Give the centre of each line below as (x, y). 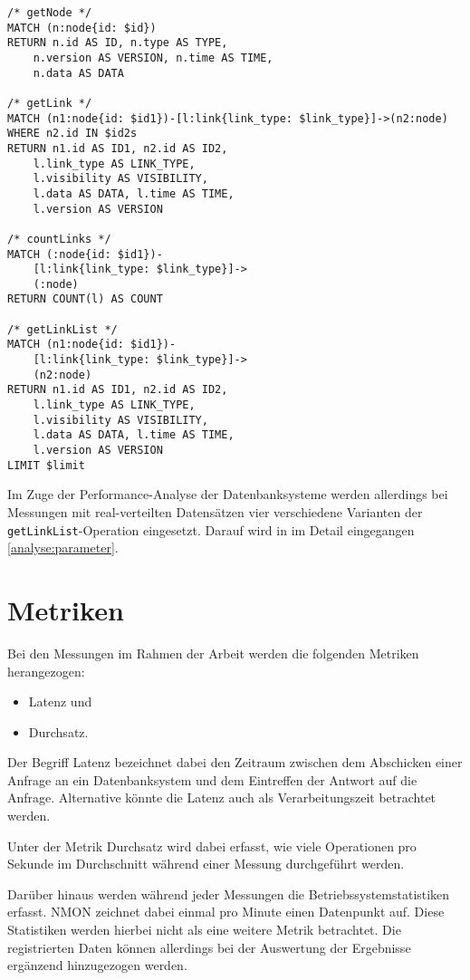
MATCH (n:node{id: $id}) (82, 28)
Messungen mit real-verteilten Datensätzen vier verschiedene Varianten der (215, 511)
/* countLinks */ (59, 239)
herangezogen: (46, 671)
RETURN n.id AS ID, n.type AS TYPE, (118, 43)
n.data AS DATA (78, 73)
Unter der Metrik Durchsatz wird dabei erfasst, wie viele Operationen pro (212, 845)
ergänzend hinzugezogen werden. (97, 965)
